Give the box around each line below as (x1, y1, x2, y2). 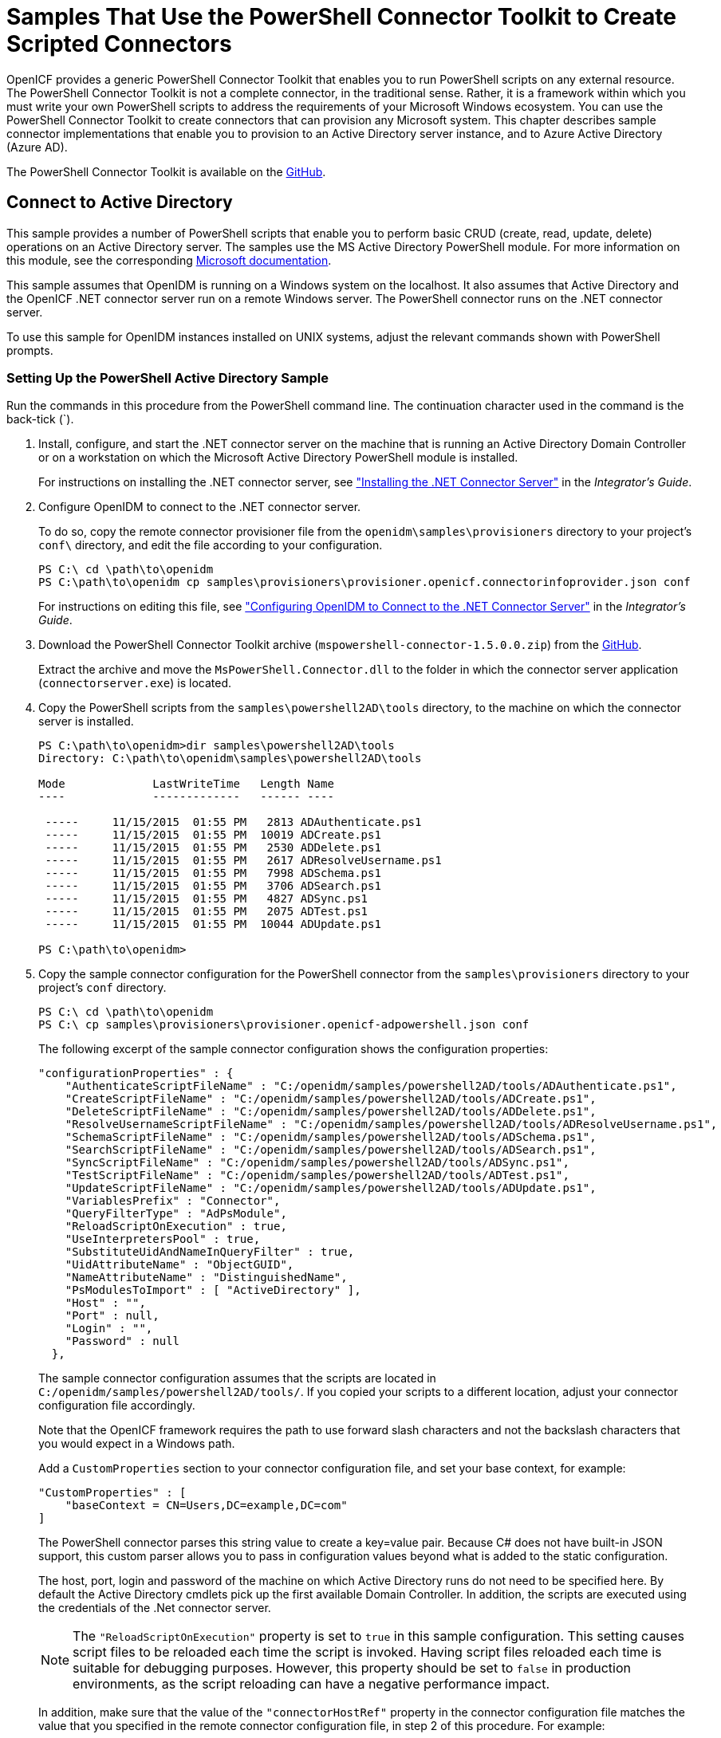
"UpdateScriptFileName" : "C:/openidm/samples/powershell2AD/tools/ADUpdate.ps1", (65, 1182, 597, 1195)
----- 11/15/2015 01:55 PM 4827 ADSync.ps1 (45, 892, 368, 906)
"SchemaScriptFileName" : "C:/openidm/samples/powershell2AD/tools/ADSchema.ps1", (65, 1130, 597, 1144)
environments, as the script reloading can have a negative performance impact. (73, 1676, 550, 1693)
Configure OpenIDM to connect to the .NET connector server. (38, 500, 361, 514)
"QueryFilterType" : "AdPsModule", (65, 1207, 287, 1221)
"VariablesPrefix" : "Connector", (65, 1194, 281, 1208)
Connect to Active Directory (6, 192, 233, 213)
